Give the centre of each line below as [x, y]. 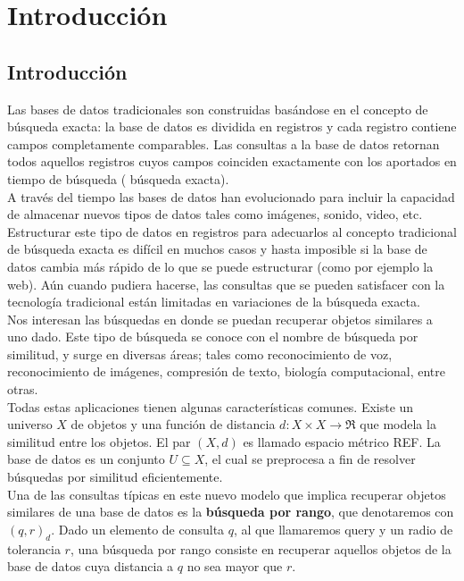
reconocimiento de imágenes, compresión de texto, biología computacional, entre [227, 371]
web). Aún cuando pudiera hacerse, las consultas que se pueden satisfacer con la [226, 284]
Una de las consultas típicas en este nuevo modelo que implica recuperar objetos [227, 494]
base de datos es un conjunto [86, 459]
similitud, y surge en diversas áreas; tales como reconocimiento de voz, [200, 354]
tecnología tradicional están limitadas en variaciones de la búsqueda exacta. [214, 302]
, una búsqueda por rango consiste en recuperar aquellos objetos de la [261, 548]
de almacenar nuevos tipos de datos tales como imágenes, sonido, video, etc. [215, 214]
